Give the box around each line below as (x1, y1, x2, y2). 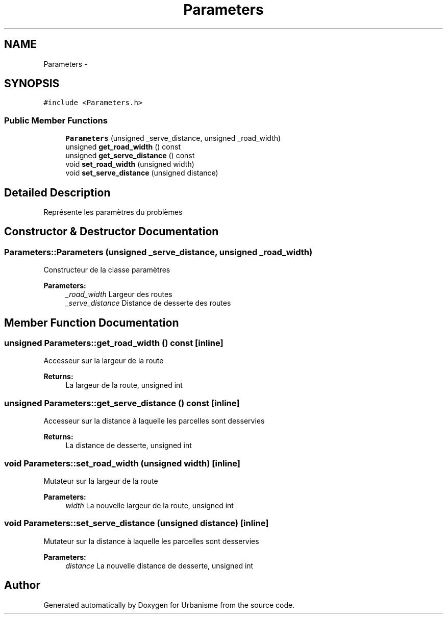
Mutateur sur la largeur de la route (43, 476, 158, 485)
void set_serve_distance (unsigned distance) (65, 168, 218, 178)
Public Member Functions (4, 115, 108, 126)
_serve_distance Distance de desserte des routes (65, 299, 231, 308)
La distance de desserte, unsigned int (65, 441, 192, 450)
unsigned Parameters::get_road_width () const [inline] (4, 338, 224, 349)
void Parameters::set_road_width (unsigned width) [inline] (4, 458, 240, 468)
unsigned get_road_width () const (65, 142, 181, 152)
